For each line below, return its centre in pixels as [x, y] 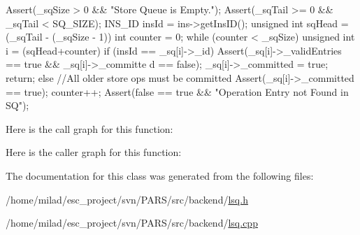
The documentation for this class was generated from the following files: [160, 175]
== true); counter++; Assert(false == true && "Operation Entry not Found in [177, 91]
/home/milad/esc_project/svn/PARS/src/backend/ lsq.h [127, 199]
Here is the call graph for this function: [89, 128]
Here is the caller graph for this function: [94, 152]
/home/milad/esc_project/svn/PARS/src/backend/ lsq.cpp [132, 223]
